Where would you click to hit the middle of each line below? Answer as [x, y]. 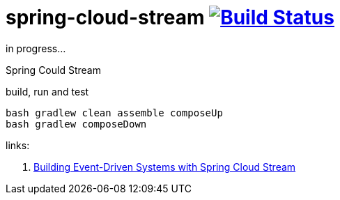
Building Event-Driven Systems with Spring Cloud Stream [165, 167]
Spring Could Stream [53, 70]
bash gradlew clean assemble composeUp [114, 113]
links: [18, 145]
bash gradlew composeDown [76, 124]
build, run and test [47, 91]
